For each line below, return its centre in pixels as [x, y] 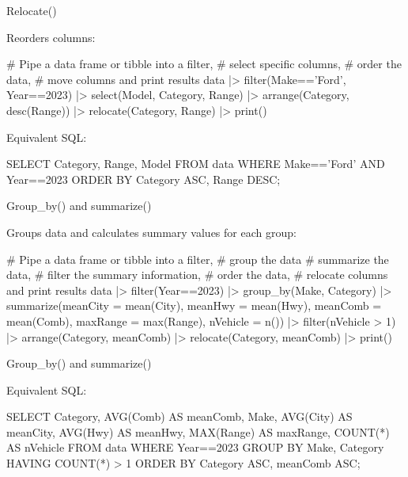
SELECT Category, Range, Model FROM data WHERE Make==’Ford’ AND [196, 164]
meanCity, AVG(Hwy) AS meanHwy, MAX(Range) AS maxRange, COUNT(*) [198, 431]
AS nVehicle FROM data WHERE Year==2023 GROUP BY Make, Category [195, 447]
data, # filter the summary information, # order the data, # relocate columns [197, 275]
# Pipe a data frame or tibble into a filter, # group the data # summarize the [198, 259]
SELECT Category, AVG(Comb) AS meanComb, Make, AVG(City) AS [179, 416]
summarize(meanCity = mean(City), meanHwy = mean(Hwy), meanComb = [194, 305]
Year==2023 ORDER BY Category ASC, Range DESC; [144, 179]
